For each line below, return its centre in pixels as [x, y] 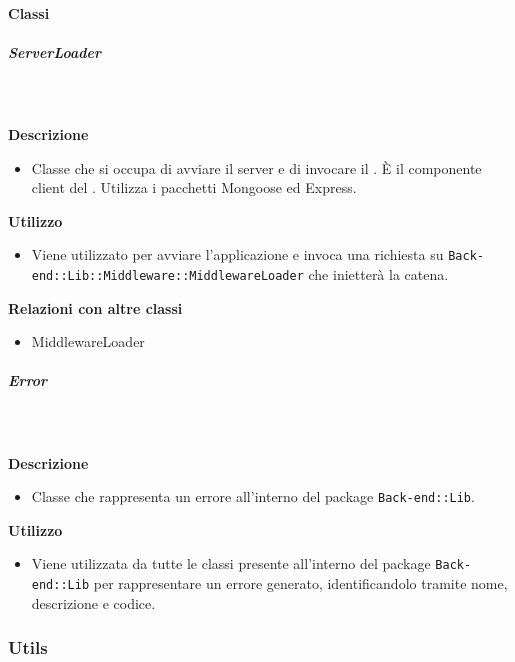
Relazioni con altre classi [95, 307]
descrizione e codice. [93, 602]
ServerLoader [54, 51]
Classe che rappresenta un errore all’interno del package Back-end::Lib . [253, 496]
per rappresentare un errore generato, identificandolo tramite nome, [300, 583]
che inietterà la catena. [378, 273]
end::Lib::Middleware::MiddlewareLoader [167, 275]
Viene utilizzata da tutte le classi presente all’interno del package [231, 563]
